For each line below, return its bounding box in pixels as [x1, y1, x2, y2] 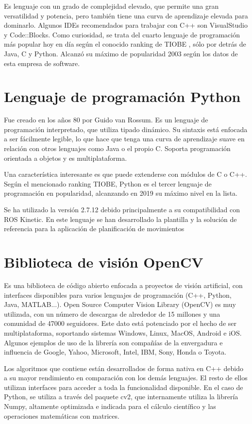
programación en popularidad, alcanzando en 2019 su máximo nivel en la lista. [4, 188, 237, 198]
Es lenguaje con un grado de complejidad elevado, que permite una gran [4, 1, 219, 11]
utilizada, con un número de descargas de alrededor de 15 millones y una [4, 308, 220, 319]
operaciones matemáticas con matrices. [4, 410, 119, 421]
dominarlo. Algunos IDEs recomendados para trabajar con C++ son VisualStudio [4, 20, 248, 30]
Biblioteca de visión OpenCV [4, 252, 203, 271]
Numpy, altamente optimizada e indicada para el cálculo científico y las [4, 401, 216, 411]
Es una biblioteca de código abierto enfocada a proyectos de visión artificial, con [4, 280, 243, 290]
